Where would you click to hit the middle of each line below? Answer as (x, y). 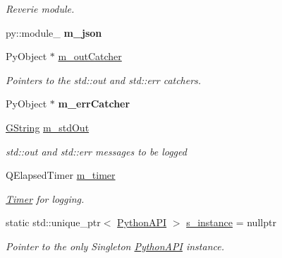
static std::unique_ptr (53, 222)
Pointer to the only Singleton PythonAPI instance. (115, 246)
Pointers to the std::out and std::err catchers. (104, 80)
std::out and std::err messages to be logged (96, 151)
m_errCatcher (94, 104)
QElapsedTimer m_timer (61, 175)
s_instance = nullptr (231, 222)
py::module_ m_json (54, 32)
